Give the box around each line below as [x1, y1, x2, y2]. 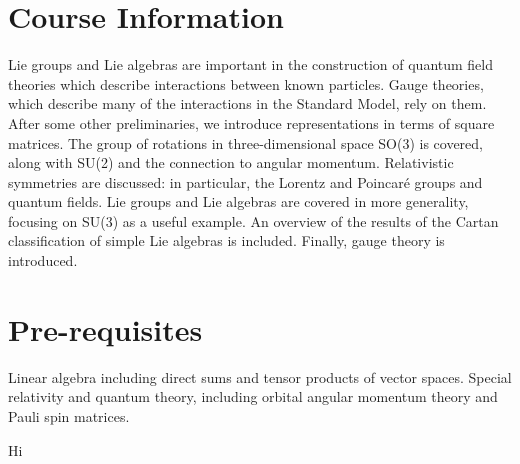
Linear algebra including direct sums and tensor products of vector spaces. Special [8, 366, 512, 387]
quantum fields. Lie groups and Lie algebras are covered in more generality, [8, 191, 469, 212]
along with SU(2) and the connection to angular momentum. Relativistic [8, 152, 454, 173]
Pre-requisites [8, 308, 203, 349]
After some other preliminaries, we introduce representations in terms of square [8, 112, 495, 133]
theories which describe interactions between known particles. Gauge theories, [8, 73, 484, 94]
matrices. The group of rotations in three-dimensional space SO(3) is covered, [8, 132, 484, 153]
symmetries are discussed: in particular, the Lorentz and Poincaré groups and [8, 171, 483, 192]
